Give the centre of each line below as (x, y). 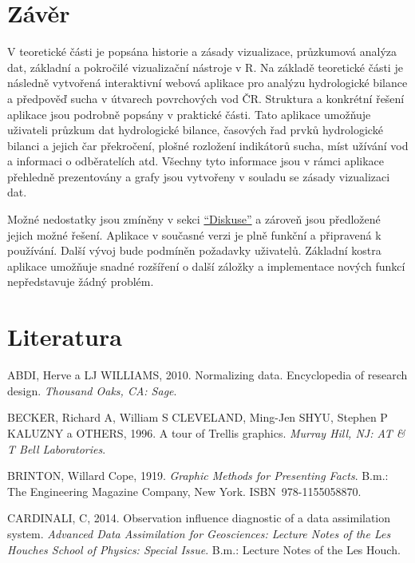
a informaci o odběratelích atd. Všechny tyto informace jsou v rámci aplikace (196, 161)
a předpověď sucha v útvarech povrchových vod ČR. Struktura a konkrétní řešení (206, 98)
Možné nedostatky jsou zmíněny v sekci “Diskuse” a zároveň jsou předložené (194, 219)
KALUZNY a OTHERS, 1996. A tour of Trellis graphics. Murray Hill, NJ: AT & (206, 432)
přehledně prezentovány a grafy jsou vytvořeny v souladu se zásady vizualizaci (199, 176)
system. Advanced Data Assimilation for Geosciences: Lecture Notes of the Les (199, 533)
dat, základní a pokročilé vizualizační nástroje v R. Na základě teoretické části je (205, 67)
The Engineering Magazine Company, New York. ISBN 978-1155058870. (184, 491)
